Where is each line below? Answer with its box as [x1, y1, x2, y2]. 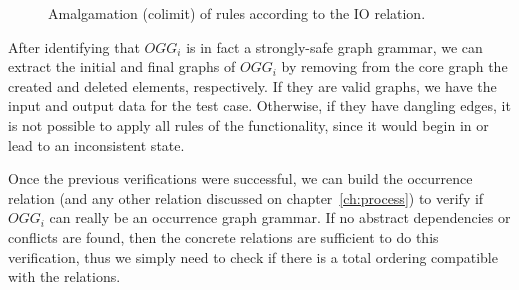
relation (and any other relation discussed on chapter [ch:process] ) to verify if [8, 187, 484, 208]
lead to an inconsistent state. [8, 134, 185, 155]
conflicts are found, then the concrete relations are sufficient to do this [8, 226, 439, 247]
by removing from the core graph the [281, 56, 508, 77]
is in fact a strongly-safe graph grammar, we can [186, 36, 483, 57]
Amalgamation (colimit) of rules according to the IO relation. [48, 3, 426, 23]
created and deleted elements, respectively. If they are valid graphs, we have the [8, 75, 497, 96]
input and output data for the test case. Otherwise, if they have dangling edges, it [8, 95, 511, 116]
